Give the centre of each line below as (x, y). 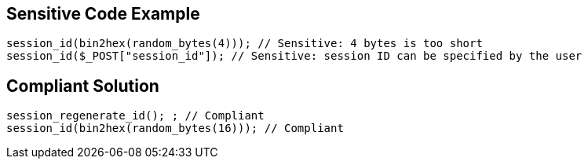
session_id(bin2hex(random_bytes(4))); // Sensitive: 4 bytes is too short (245, 44)
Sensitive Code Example (103, 14)
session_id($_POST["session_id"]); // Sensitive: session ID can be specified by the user (294, 56)
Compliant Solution (83, 86)
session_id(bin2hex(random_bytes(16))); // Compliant (175, 128)
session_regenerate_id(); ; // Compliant (135, 116)
